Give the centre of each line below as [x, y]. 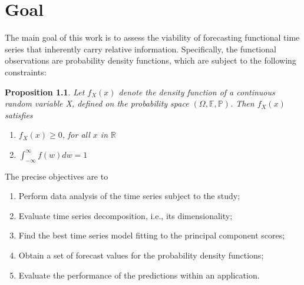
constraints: [26, 72]
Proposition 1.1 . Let [45, 92]
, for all [76, 135]
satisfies [19, 115]
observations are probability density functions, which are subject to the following [151, 60]
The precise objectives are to [57, 176]
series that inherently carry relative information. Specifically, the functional [141, 49]
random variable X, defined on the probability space [97, 103]
